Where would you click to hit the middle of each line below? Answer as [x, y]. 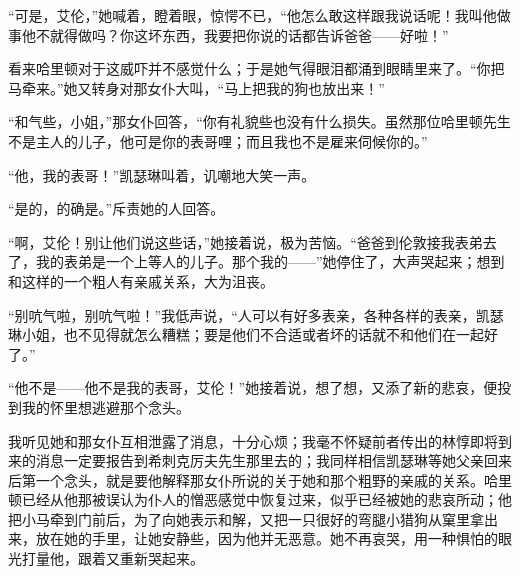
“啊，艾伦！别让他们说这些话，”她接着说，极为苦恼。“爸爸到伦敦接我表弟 [245, 241]
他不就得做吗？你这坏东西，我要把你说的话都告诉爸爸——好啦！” [235, 34]
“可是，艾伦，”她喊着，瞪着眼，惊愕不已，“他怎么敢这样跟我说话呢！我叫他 [252, 15]
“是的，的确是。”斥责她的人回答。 [116, 208]
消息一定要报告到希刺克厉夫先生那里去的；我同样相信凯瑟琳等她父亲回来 [273, 460]
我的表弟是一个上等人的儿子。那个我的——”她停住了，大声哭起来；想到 [270, 261]
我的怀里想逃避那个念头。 [105, 406]
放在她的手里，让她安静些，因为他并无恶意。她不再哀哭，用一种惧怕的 [266, 538]
